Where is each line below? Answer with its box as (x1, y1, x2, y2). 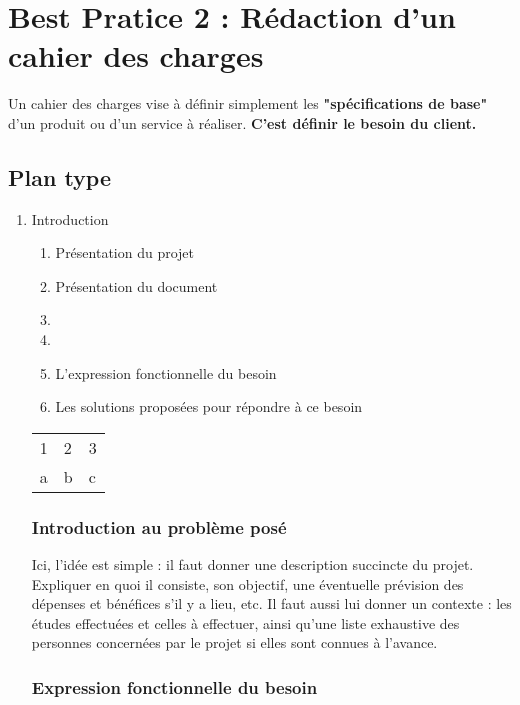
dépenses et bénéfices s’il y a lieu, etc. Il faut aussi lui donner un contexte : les (31, 593, 512, 614)
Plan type (8, 161, 112, 192)
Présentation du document (55, 275, 218, 296)
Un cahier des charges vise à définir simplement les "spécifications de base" (8, 93, 488, 114)
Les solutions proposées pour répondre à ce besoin (55, 396, 363, 417)
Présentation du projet (55, 242, 195, 263)
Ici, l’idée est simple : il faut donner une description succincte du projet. (31, 554, 474, 575)
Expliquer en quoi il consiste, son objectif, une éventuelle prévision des (31, 573, 464, 594)
